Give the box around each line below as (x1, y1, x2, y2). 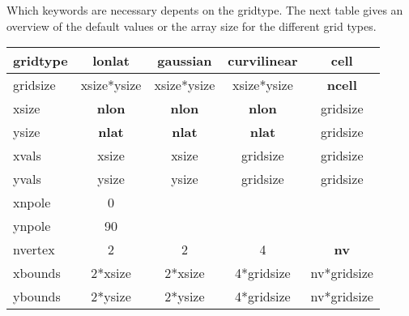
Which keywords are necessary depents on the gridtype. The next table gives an (6, 2, 403, 18)
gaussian (157, 51, 212, 70)
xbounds (13, 263, 61, 283)
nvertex (13, 240, 55, 259)
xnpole (13, 193, 51, 212)
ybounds (13, 287, 61, 306)
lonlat (92, 51, 130, 70)
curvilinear (228, 51, 298, 70)
